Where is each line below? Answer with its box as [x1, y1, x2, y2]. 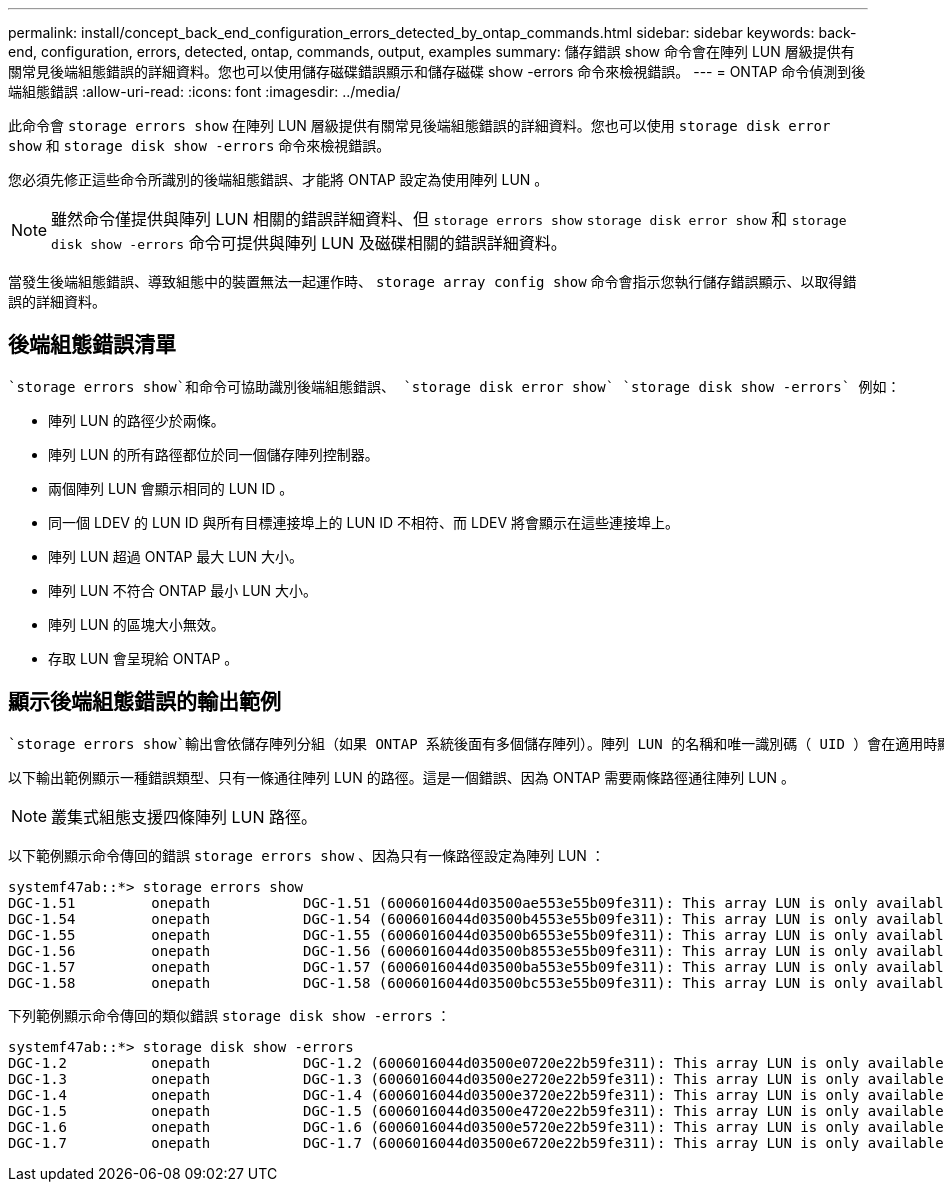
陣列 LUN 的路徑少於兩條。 [48, 411, 225, 429]
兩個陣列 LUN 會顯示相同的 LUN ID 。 [48, 479, 294, 497]
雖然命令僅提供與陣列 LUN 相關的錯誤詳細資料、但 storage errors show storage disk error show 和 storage [51, 209, 847, 229]
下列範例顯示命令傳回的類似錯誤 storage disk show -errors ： [8, 1006, 451, 1024]
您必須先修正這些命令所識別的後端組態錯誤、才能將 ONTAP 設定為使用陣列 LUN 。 [8, 171, 549, 188]
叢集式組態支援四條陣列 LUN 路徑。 [51, 806, 318, 827]
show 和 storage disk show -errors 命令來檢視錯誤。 [8, 137, 391, 154]
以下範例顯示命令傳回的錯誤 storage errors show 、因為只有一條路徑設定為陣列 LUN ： [8, 846, 605, 864]
